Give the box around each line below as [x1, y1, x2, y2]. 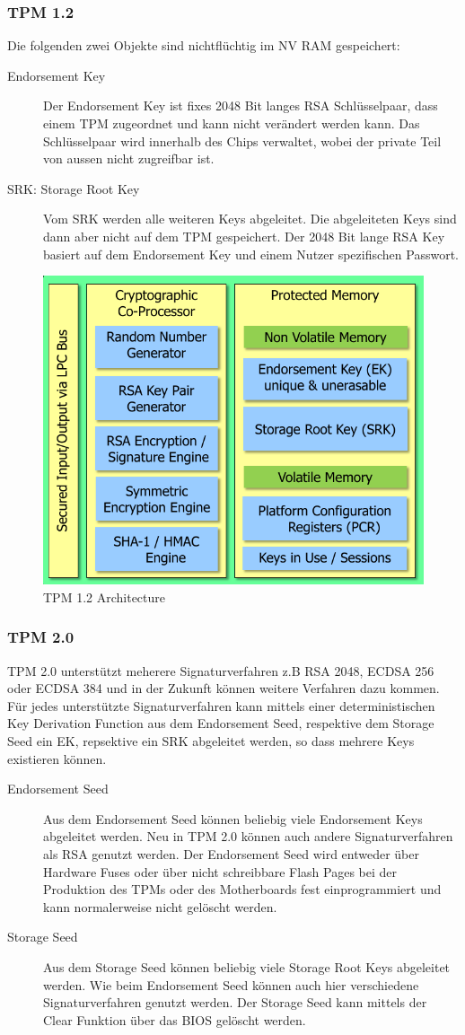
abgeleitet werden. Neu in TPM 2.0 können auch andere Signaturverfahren [43, 827, 453, 846]
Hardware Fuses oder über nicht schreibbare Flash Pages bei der [43, 862, 398, 881]
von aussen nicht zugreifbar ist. [43, 149, 215, 168]
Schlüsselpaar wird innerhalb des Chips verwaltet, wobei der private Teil [43, 131, 442, 150]
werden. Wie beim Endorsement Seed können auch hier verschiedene [43, 975, 419, 994]
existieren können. [7, 749, 107, 767]
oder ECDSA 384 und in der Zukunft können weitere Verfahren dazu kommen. [7, 679, 440, 697]
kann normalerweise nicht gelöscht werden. [43, 897, 277, 916]
